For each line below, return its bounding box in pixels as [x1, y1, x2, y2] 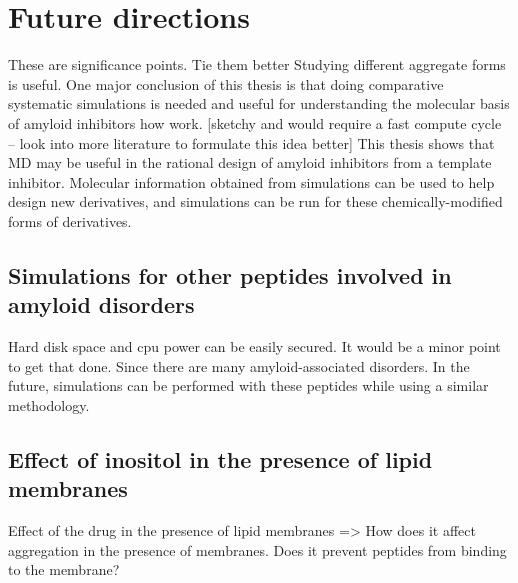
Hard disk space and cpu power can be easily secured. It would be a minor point [8, 336, 501, 357]
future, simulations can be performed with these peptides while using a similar [8, 375, 489, 396]
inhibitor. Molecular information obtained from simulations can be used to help [8, 171, 495, 192]
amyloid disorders [8, 289, 195, 320]
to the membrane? [8, 559, 120, 580]
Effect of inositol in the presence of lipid [8, 443, 433, 474]
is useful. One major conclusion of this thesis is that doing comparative [8, 73, 444, 94]
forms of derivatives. [8, 210, 132, 231]
